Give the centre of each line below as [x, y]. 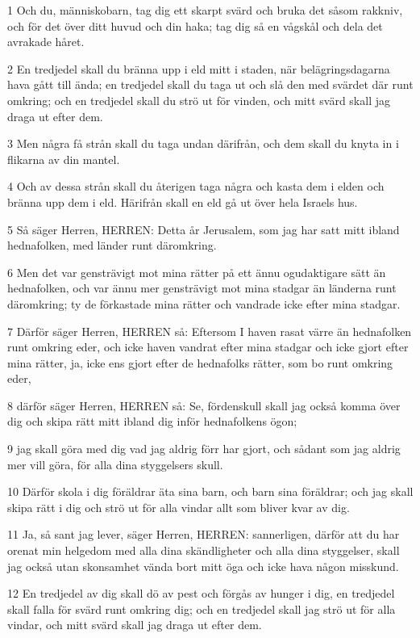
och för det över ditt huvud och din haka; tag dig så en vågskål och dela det [195, 25]
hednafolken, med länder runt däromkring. [112, 245]
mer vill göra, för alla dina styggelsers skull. [115, 464]
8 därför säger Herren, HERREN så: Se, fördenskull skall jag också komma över [204, 405]
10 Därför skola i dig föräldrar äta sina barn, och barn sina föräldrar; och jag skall [210, 491]
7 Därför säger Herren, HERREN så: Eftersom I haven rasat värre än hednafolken [210, 331]
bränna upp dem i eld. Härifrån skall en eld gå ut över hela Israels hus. [183, 201]
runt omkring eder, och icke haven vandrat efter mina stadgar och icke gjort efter [208, 347]
